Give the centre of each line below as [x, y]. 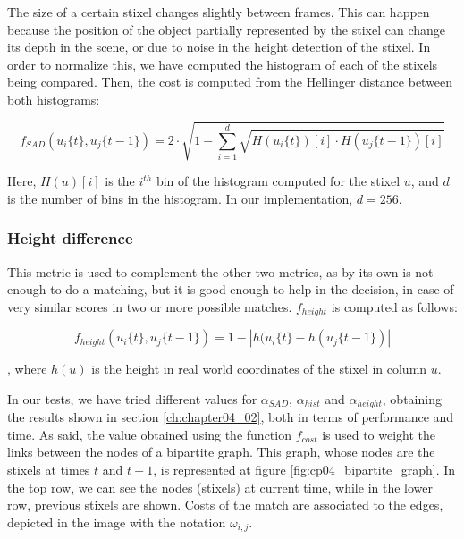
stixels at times [49, 469]
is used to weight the [379, 434]
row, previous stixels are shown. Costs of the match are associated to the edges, [225, 505]
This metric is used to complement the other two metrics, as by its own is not [220, 271]
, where [27, 369]
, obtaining [412, 398]
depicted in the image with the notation [117, 522]
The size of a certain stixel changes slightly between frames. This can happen [219, 12]
